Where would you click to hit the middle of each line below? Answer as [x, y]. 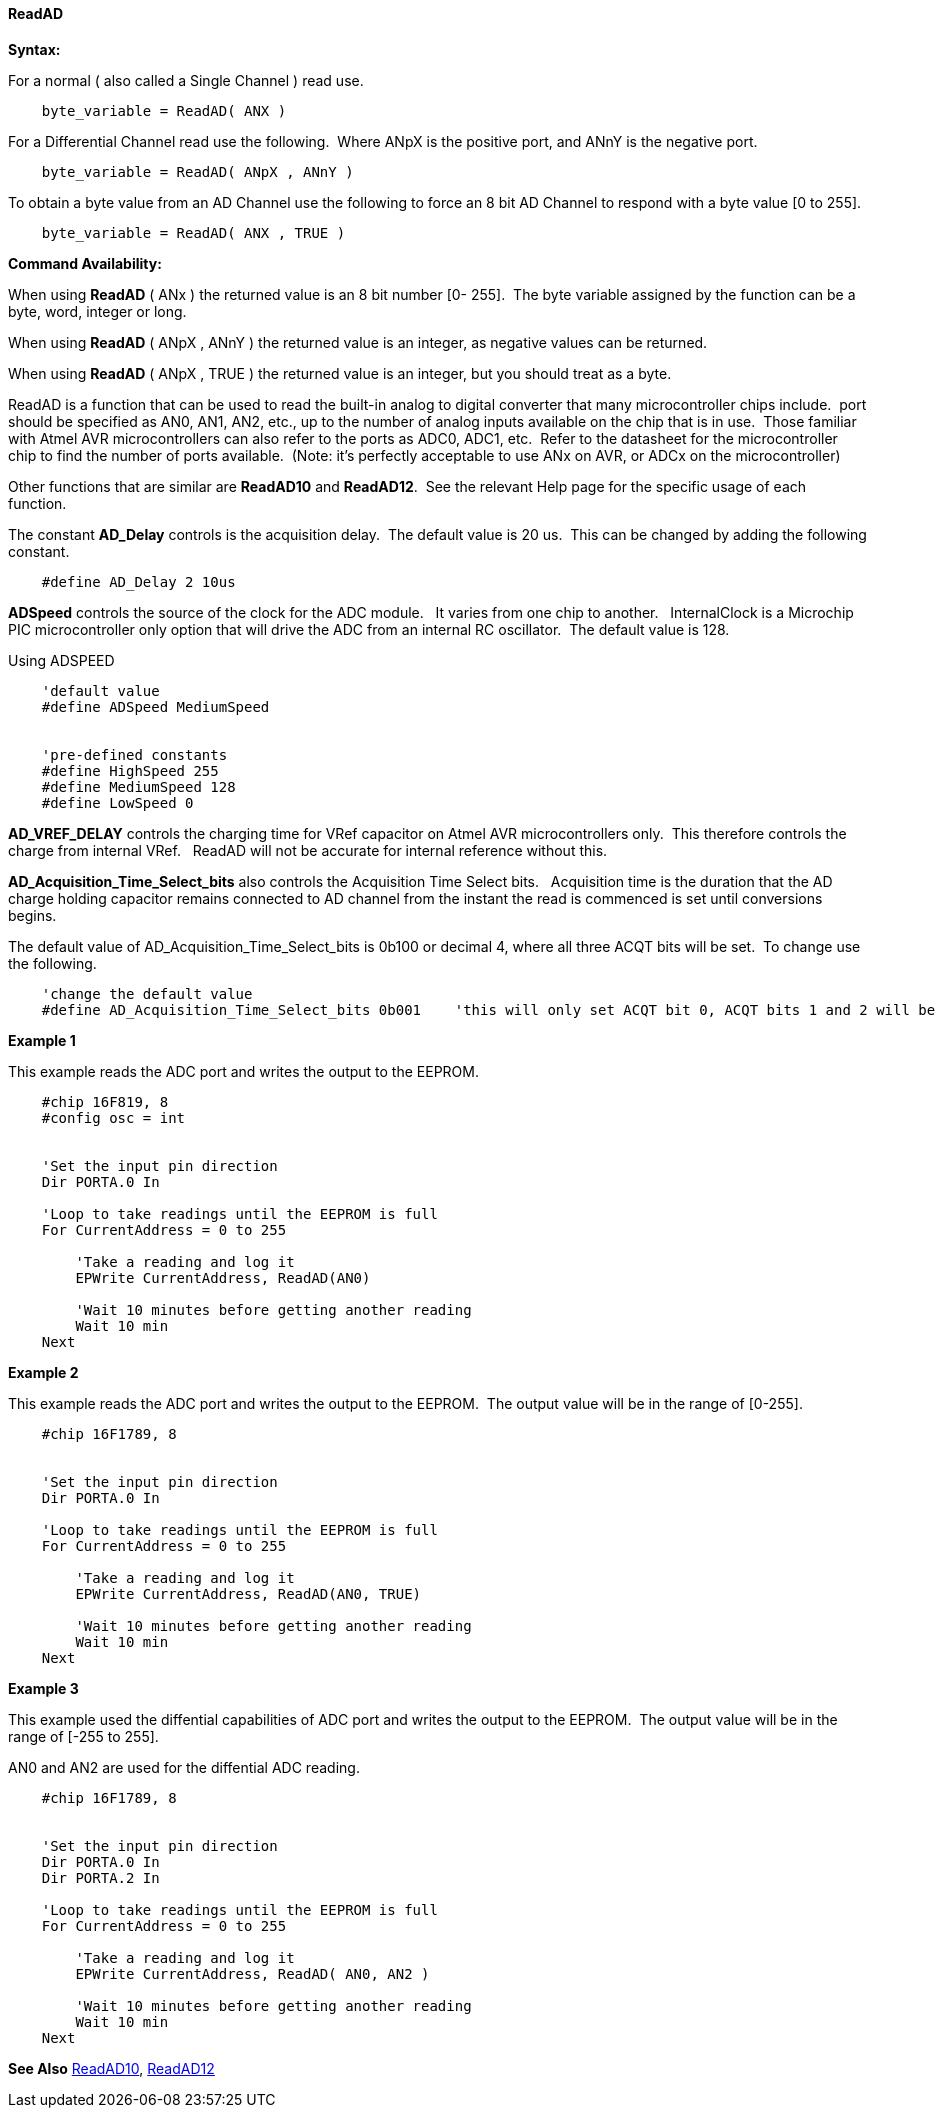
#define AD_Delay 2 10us [138, 581]
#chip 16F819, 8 [105, 1101]
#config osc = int [113, 1117]
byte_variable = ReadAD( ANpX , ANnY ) [197, 171]
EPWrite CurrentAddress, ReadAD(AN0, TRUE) [248, 1593]
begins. [32, 915]
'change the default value [147, 993]
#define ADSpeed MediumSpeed [155, 706]
